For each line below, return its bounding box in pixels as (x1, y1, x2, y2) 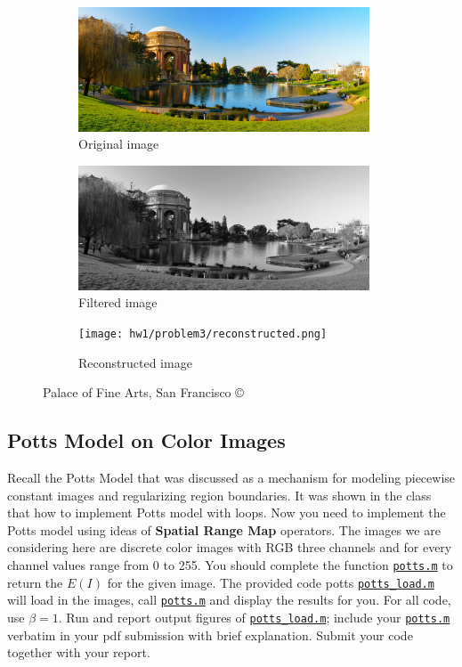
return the (7, 573, 63, 591)
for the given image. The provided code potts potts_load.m (107, 573, 434, 591)
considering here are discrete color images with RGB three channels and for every (7, 538, 452, 557)
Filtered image (78, 293, 158, 312)
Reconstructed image (78, 353, 192, 371)
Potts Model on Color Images (7, 427, 286, 454)
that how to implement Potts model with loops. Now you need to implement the (7, 503, 446, 522)
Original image (78, 134, 159, 153)
